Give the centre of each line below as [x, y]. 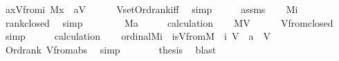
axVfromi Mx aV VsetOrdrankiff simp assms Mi [152, 9]
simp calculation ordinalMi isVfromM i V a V [138, 36]
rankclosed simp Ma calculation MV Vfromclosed [169, 22]
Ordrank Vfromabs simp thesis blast [111, 49]
